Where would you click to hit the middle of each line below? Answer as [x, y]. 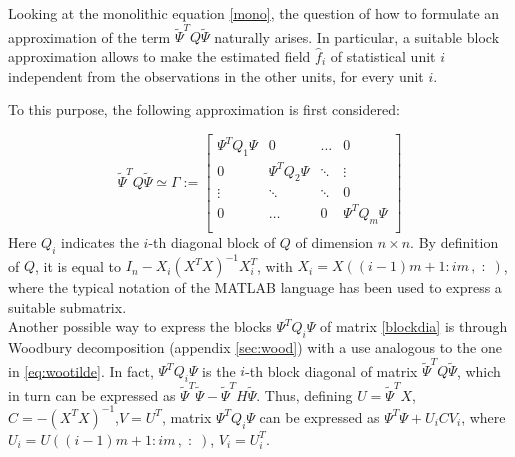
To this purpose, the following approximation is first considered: [204, 109]
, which [478, 370]
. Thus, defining [304, 394]
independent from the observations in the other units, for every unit [216, 75]
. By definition [454, 241]
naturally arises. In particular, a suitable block [357, 36]
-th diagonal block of [212, 241]
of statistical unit [383, 55]
